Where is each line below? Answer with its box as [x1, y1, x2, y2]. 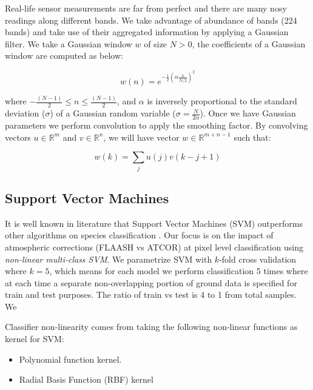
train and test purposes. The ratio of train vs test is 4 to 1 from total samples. [5, 288, 297, 301]
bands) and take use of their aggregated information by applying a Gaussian [5, 25, 289, 38]
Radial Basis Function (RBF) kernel [19, 373, 153, 386]
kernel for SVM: [5, 332, 64, 345]
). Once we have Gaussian [200, 107, 296, 119]
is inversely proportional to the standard [147, 95, 297, 107]
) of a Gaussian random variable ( [50, 107, 176, 119]
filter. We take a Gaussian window [5, 37, 132, 50]
